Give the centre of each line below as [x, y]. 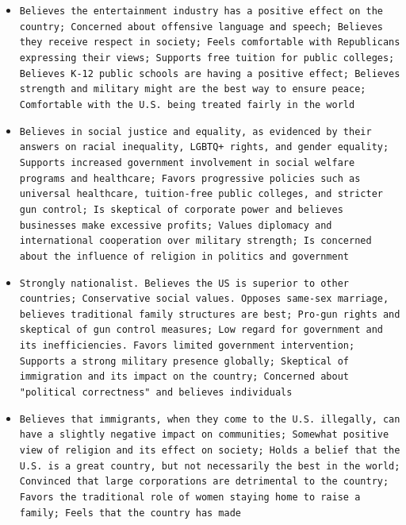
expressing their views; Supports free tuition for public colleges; [207, 58]
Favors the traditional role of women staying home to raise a [190, 498]
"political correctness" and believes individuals [156, 393]
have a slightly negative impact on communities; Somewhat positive [204, 435]
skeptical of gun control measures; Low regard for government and [201, 330]
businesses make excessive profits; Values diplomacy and [176, 225]
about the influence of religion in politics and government [184, 256]
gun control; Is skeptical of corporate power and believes [181, 209]
